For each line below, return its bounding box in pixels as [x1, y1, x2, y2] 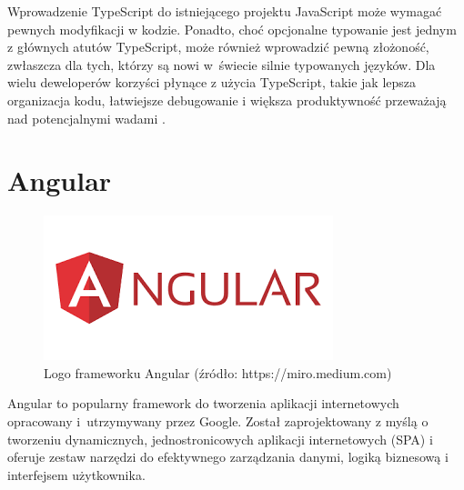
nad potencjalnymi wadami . [7, 108, 166, 127]
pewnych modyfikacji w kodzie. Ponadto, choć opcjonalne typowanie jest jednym [7, 19, 457, 38]
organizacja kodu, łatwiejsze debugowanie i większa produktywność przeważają [7, 90, 447, 109]
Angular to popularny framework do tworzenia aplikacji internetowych [7, 394, 399, 413]
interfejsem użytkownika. [7, 465, 146, 484]
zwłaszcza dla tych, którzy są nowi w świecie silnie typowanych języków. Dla [7, 55, 436, 74]
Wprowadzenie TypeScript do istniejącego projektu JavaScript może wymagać [7, 2, 442, 20]
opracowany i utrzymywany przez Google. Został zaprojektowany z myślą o [7, 412, 429, 431]
